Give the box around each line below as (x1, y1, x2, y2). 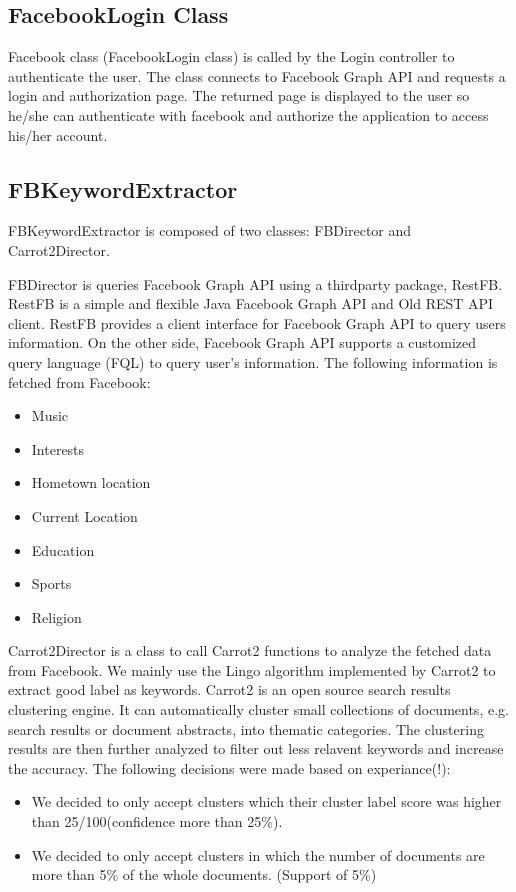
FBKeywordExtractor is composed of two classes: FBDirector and (8, 220, 412, 241)
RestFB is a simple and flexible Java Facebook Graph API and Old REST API (8, 293, 494, 314)
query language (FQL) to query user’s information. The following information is (8, 351, 498, 372)
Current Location (31, 505, 138, 526)
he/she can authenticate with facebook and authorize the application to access (8, 104, 489, 125)
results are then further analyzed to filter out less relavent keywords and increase (8, 738, 504, 759)
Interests (31, 438, 85, 459)
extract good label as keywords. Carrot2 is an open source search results (8, 679, 451, 700)
